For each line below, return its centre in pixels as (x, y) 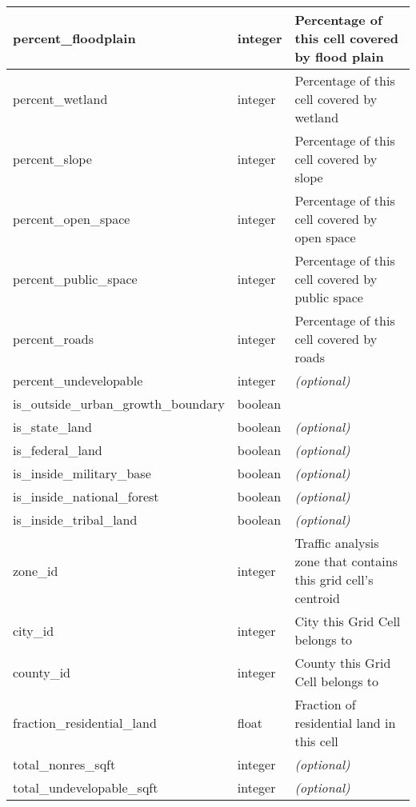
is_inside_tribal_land (75, 519)
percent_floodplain (74, 38)
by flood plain (339, 56)
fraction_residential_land (85, 723)
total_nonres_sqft (64, 764)
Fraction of (325, 704)
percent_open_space (72, 219)
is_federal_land (58, 450)
